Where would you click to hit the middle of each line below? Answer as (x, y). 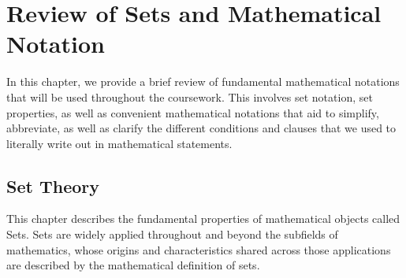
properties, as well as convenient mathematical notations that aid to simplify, (193, 112)
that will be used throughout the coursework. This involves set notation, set (190, 96)
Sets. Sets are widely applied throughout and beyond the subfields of (172, 234)
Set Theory (53, 185)
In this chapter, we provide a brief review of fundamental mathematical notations (203, 82)
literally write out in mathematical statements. (119, 143)
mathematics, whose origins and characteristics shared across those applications (199, 249)
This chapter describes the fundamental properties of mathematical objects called (203, 219)
